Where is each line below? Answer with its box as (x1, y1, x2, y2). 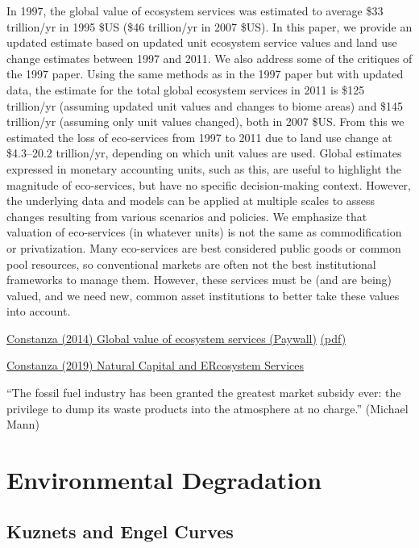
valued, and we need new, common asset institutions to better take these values (6, 287, 400, 303)
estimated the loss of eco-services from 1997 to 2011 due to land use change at (6, 128, 392, 145)
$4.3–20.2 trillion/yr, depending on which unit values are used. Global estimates (6, 144, 402, 161)
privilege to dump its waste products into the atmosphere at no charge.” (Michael (6, 399, 409, 416)
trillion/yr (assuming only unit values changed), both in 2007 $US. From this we (6, 113, 404, 130)
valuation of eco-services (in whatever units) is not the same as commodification (6, 224, 402, 241)
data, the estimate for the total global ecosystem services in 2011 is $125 (6, 81, 365, 98)
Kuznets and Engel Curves (6, 518, 234, 543)
